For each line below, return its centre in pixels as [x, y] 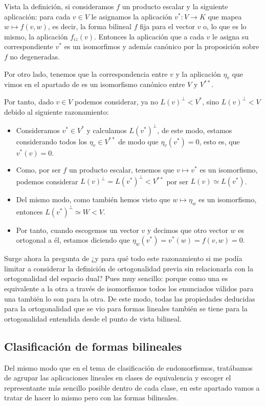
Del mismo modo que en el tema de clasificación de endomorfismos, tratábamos [128, 367]
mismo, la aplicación [36, 36]
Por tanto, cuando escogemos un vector [77, 230]
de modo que [138, 141]
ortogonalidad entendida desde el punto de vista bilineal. [93, 318]
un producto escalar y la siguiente [175, 6]
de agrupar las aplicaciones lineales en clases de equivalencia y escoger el [118, 378]
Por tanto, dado [29, 101]
